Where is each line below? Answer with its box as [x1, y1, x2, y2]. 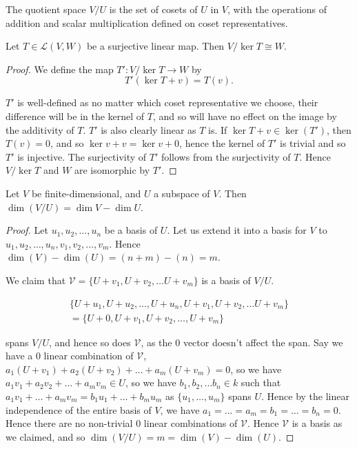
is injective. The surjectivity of [17, 149, 147, 163]
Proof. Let [6, 223, 48, 237]
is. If [208, 122, 227, 137]
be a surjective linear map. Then [86, 39, 225, 53]
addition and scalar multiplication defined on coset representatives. [6, 15, 288, 30]
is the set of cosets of [109, 2, 198, 16]
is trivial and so [280, 136, 346, 150]
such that [241, 375, 281, 390]
